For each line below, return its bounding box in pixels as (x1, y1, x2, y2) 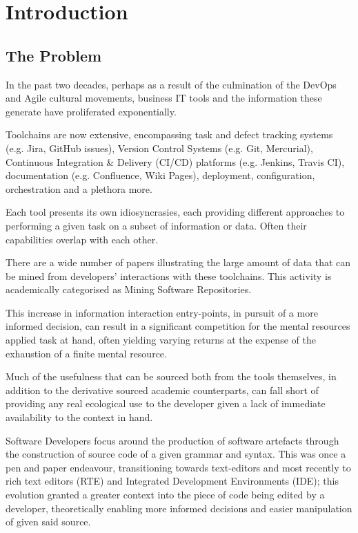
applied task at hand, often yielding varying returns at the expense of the (6, 333, 316, 347)
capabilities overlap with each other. (6, 232, 159, 246)
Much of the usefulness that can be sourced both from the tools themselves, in (6, 369, 337, 384)
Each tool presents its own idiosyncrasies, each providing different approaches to (6, 205, 345, 219)
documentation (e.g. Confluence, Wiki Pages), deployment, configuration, (6, 168, 315, 183)
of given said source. (6, 514, 91, 529)
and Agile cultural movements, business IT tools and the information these (6, 91, 322, 105)
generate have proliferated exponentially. (6, 104, 177, 118)
